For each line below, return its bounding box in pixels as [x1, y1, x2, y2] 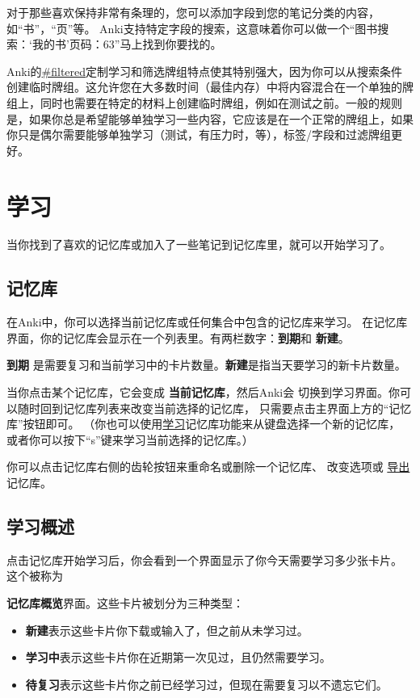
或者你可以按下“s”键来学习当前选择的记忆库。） [6, 431, 254, 448]
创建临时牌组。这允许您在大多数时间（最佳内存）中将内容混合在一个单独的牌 [6, 78, 414, 95]
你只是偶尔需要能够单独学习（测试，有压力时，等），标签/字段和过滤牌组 [6, 126, 391, 143]
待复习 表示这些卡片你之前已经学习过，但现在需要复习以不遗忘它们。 [25, 675, 388, 692]
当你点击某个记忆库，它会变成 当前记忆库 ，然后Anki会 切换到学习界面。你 [6, 384, 400, 401]
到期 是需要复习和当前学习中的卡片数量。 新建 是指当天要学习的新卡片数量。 [6, 356, 406, 373]
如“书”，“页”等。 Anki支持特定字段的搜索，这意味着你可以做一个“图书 [6, 19, 378, 36]
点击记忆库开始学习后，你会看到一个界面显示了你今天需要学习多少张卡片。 [6, 551, 402, 568]
